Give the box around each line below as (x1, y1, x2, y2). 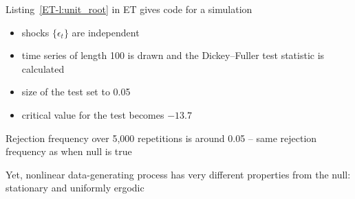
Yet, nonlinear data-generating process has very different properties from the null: (6, 167, 351, 181)
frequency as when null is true (6, 144, 132, 159)
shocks (21, 25, 50, 39)
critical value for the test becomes (21, 107, 164, 121)
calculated (21, 61, 65, 75)
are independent (72, 25, 140, 39)
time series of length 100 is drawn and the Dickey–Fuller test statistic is (21, 48, 325, 62)
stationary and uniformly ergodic (6, 180, 144, 195)
